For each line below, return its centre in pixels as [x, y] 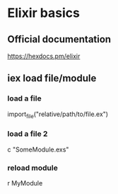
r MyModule [25, 183]
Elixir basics [43, 13]
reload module [33, 168]
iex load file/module [52, 78]
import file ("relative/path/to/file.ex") [58, 115]
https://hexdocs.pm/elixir [44, 56]
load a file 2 [28, 134]
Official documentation [59, 39]
